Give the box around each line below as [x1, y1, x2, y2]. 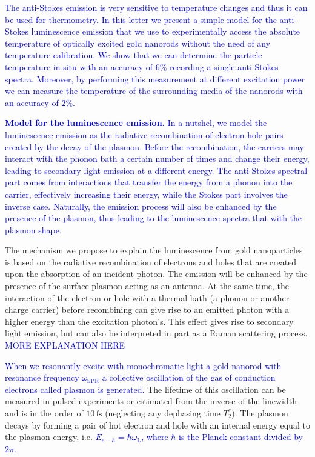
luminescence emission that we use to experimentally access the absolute [31, 25, 300, 38]
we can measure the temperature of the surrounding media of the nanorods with [5, 84, 303, 97]
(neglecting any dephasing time [105, 407, 220, 419]
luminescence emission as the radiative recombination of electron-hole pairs [5, 128, 283, 141]
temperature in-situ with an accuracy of [5, 60, 153, 73]
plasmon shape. [5, 223, 62, 236]
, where [141, 430, 168, 443]
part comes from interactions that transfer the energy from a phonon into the [5, 176, 293, 188]
